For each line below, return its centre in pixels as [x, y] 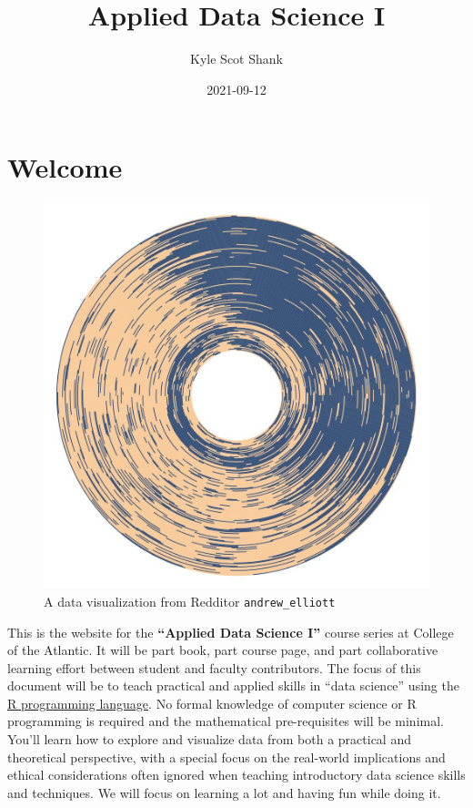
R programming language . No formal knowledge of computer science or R [212, 703]
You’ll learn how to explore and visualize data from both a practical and [209, 739]
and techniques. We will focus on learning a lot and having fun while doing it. [224, 792]
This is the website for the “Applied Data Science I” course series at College [231, 632]
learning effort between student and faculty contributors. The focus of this [214, 667]
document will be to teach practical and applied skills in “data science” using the [233, 685]
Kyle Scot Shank [236, 59]
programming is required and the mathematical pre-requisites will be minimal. [226, 721]
